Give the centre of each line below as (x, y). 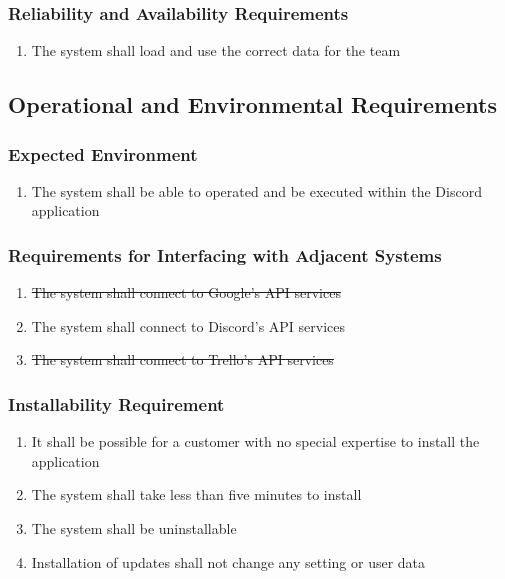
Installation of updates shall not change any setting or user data (228, 561)
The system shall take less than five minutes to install (196, 494)
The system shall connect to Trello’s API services (182, 359)
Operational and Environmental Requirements (252, 104)
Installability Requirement (116, 403)
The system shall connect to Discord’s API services (188, 325)
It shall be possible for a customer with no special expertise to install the (255, 441)
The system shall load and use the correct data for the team (216, 50)
